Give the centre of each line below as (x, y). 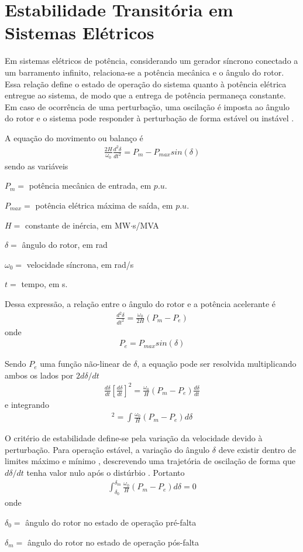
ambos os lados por (39, 375)
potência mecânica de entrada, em (90, 185)
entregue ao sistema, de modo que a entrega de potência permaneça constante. (145, 95)
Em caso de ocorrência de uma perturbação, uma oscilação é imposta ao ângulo (147, 106)
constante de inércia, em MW (78, 225)
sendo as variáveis (37, 166)
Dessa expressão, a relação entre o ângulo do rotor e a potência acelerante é (140, 303)
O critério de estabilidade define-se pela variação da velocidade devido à (134, 438)
